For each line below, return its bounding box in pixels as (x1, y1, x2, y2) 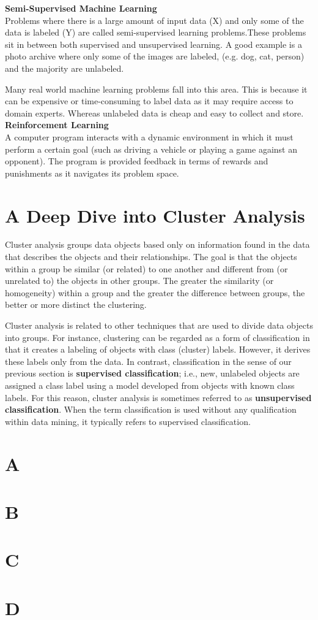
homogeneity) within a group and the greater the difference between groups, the (5, 286, 305, 299)
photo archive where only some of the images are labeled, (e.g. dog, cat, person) (5, 50, 305, 63)
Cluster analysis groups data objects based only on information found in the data (5, 238, 310, 251)
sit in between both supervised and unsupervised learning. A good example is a (5, 37, 302, 50)
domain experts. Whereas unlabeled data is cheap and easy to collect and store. (5, 106, 304, 119)
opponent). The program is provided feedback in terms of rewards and (5, 155, 268, 167)
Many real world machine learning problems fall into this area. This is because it (5, 82, 308, 95)
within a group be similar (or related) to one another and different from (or (5, 262, 288, 275)
